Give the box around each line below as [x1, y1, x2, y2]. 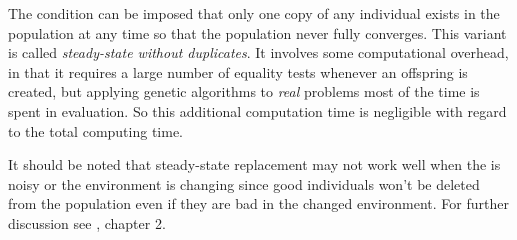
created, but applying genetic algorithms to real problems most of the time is [8, 81, 480, 102]
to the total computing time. [8, 120, 183, 141]
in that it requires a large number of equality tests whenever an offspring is [8, 61, 468, 82]
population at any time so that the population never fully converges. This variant [8, 22, 507, 43]
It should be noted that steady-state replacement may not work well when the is [8, 154, 501, 175]
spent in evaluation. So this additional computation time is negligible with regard [8, 100, 507, 121]
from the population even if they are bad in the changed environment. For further [8, 193, 509, 214]
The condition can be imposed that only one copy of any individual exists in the [8, 3, 500, 23]
